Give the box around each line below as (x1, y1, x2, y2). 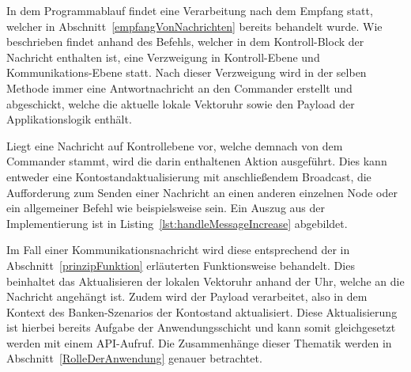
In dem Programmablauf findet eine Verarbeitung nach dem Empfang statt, (6, 2, 373, 18)
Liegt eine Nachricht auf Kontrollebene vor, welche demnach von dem (6, 137, 343, 154)
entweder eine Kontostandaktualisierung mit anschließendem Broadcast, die (6, 168, 371, 184)
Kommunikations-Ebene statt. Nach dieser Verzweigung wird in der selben (6, 64, 367, 81)
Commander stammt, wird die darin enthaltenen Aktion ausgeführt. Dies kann (6, 153, 387, 169)
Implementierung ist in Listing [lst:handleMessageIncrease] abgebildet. (6, 214, 348, 231)
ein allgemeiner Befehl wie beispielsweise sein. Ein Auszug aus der (6, 199, 325, 216)
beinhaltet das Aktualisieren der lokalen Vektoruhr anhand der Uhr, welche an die (6, 272, 405, 289)
